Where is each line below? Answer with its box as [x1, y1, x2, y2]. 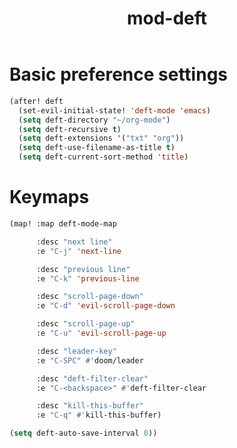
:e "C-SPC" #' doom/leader [35, 355, 144, 366]
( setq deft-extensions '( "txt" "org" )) [18, 133, 185, 144]
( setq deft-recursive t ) [18, 124, 122, 134]
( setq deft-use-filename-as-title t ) [18, 143, 176, 153]
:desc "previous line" [35, 264, 131, 274]
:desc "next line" [35, 237, 113, 247]
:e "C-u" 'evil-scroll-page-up [35, 328, 167, 338]
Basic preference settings [9, 63, 229, 86]
